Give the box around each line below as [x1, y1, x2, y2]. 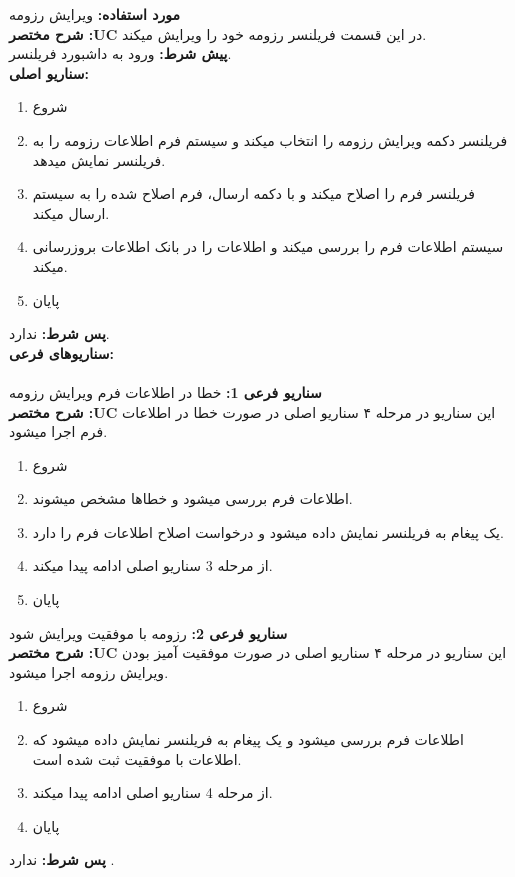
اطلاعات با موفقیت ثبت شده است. [32, 748, 242, 769]
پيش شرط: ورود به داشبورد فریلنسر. [9, 43, 232, 64]
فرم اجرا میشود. [9, 421, 108, 442]
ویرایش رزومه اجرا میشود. [9, 661, 169, 682]
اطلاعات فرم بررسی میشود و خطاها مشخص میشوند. [32, 488, 353, 509]
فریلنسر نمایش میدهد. [32, 149, 166, 170]
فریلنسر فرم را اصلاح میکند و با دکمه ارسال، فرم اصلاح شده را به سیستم [32, 183, 475, 204]
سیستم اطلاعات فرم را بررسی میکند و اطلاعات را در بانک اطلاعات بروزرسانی [32, 236, 504, 257]
